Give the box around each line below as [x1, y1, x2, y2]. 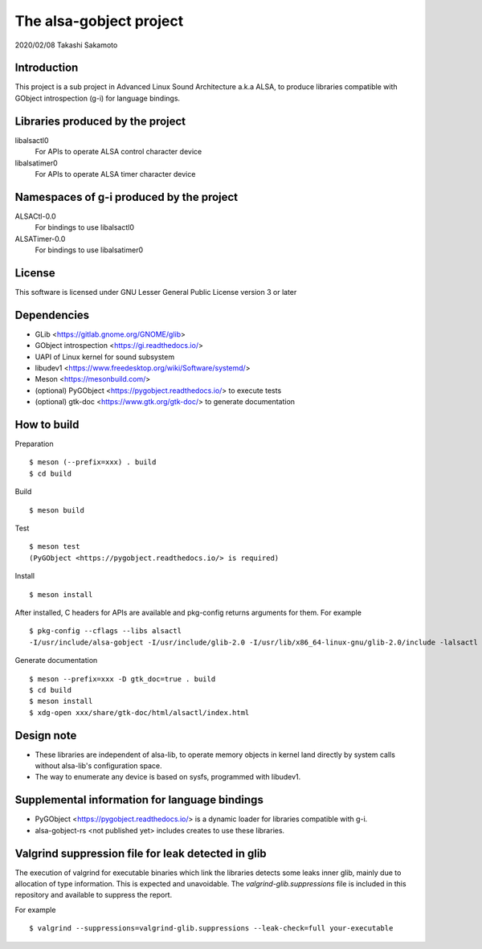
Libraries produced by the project [14, 114, 186, 128]
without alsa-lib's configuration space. [35, 761, 162, 771]
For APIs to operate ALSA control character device [35, 147, 202, 157]
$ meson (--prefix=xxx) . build [29, 458, 157, 467]
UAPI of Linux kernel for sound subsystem [35, 352, 175, 362]
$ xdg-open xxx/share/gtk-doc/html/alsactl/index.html [29, 708, 250, 717]
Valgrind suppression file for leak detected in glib [14, 846, 267, 860]
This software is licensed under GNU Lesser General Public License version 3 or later [14, 287, 297, 297]
